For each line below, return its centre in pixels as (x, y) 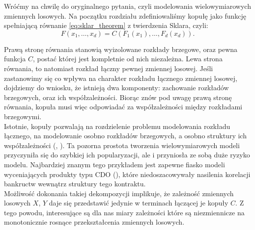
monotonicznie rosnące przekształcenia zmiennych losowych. (94, 222)
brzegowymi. (23, 116)
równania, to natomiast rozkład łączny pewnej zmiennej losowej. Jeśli (109, 68)
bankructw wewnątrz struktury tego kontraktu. (75, 184)
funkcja (15, 59)
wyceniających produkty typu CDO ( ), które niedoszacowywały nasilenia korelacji (127, 174)
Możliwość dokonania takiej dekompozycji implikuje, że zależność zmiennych (119, 193)
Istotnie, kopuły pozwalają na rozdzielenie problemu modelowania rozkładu (117, 126)
